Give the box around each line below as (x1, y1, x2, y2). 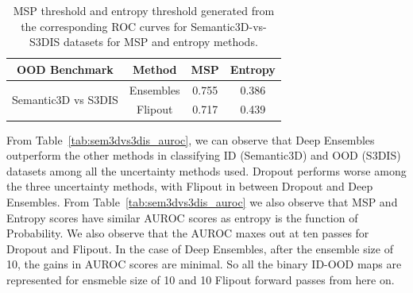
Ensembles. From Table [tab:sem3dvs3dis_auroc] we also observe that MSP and (6, 193, 398, 210)
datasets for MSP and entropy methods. (64, 33, 258, 50)
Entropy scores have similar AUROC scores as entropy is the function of (6, 209, 358, 226)
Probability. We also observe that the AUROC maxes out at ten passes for (6, 225, 369, 241)
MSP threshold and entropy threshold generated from (13, 2, 275, 18)
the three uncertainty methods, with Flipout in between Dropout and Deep (6, 178, 373, 195)
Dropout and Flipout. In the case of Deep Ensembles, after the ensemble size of (6, 240, 393, 256)
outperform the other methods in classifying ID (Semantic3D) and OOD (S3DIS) (6, 147, 401, 164)
